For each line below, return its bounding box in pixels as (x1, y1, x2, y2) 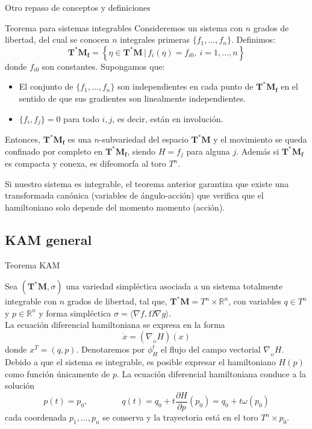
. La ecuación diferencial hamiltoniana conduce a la (116, 367, 307, 380)
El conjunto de (19, 80, 73, 93)
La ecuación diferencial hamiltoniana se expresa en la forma (5, 318, 225, 331)
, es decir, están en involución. (112, 112, 223, 125)
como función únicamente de (5, 367, 110, 380)
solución (5, 379, 35, 392)
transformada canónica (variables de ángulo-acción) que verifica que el (5, 189, 264, 202)
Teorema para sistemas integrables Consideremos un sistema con (5, 21, 243, 34)
